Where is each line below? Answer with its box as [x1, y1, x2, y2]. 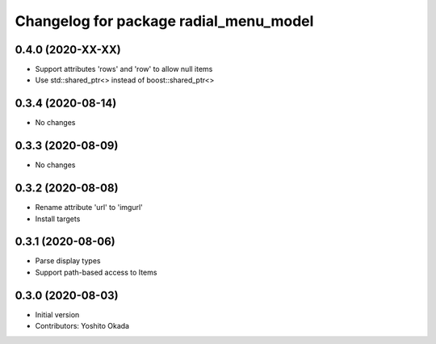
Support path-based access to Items [35, 267, 157, 277]
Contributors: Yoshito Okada [35, 321, 129, 331]
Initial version [35, 309, 80, 319]
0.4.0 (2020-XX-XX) [15, 43, 121, 57]
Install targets [35, 214, 81, 224]
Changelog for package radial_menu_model [15, 12, 314, 30]
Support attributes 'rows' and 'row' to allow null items [35, 65, 213, 74]
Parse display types [35, 256, 101, 266]
